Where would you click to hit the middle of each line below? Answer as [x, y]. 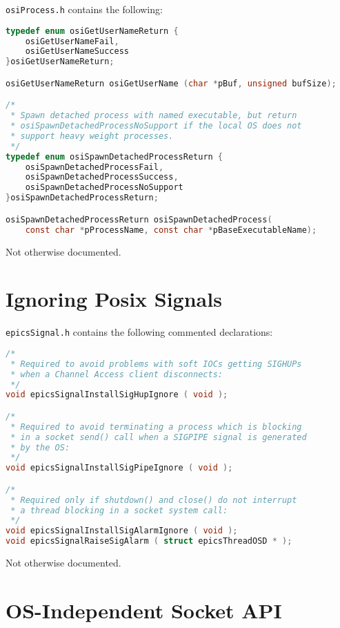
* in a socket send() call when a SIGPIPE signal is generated [159, 437]
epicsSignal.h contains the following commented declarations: [139, 332]
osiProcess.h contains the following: [84, 9]
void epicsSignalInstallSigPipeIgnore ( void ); [119, 468]
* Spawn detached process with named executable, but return [154, 116]
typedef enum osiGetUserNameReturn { [92, 31]
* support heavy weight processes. [92, 136]
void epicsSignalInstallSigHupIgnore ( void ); [117, 395]
